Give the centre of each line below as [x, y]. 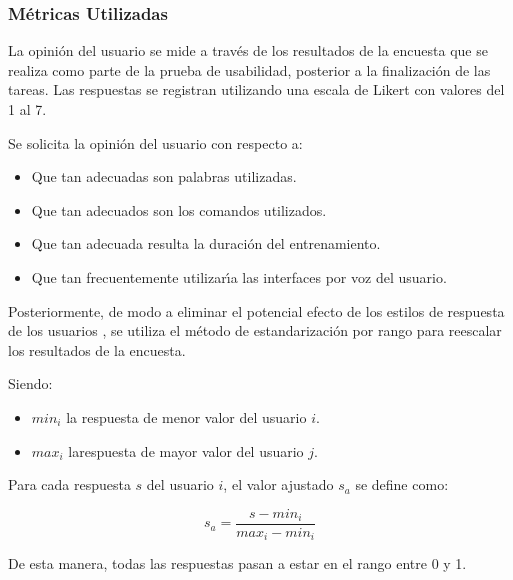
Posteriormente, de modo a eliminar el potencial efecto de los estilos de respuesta [256, 310]
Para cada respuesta [69, 484]
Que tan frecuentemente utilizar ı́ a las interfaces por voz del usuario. [239, 276]
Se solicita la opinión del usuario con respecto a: [155, 142]
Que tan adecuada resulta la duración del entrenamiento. [206, 243]
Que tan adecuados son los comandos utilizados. [179, 209]
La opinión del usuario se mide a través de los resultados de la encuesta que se [248, 50]
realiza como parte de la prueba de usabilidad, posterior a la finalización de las [249, 69]
